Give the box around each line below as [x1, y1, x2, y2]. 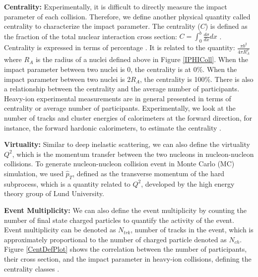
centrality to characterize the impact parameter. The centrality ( [4, 21, 200, 31]
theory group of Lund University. [4, 188, 104, 199]
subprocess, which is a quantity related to [4, 178, 130, 189]
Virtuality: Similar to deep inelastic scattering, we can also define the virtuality [4, 139, 250, 149]
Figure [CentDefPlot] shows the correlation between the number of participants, [4, 244, 247, 254]
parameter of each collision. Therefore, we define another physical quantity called [4, 11, 251, 21]
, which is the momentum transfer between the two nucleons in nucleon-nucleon [12, 148, 254, 159]
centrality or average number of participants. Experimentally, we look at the [4, 103, 236, 113]
